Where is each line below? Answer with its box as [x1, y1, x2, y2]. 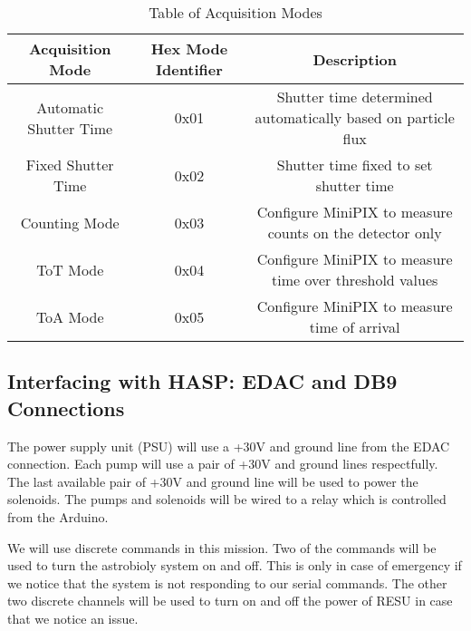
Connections [7, 393, 125, 422]
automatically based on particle [255, 107, 455, 128]
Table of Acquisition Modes [149, 2, 322, 23]
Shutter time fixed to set [276, 154, 433, 175]
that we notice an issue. [7, 608, 139, 627]
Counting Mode [20, 211, 120, 233]
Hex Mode [150, 38, 228, 59]
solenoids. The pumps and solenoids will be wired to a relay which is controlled [7, 490, 447, 509]
